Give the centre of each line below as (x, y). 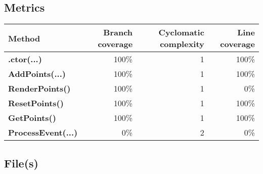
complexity (182, 44)
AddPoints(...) (37, 74)
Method (24, 38)
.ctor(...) (25, 59)
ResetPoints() (36, 103)
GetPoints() (32, 118)
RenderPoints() (39, 89)
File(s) (21, 163)
